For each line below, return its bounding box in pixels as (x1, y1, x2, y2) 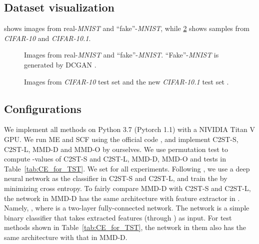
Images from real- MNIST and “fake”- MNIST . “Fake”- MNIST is (24, 49, 219, 60)
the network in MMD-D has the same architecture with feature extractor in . (4, 192, 240, 203)
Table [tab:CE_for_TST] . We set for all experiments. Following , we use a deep (4, 163, 250, 173)
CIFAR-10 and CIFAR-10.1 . (4, 32, 91, 43)
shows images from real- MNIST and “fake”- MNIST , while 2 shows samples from (4, 23, 249, 33)
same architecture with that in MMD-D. (4, 231, 127, 242)
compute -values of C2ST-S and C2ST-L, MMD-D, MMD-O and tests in (4, 153, 226, 164)
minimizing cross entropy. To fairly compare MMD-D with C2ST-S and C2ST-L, (4, 182, 251, 193)
